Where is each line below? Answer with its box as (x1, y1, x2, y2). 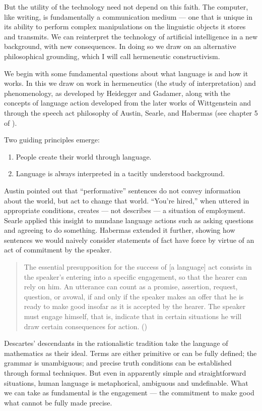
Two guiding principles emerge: (4, 134, 100, 145)
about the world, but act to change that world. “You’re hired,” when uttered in (4, 195, 249, 206)
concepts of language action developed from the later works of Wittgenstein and (4, 97, 251, 108)
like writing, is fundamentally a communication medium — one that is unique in (4, 11, 252, 22)
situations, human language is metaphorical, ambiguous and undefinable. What (4, 377, 248, 388)
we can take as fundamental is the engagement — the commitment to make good (4, 387, 254, 398)
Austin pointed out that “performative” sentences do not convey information (4, 185, 241, 195)
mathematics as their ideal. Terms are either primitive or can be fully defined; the (4, 347, 257, 358)
